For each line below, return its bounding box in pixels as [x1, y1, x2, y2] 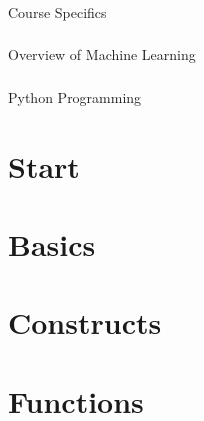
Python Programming [8, 86, 142, 107]
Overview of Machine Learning [8, 44, 196, 65]
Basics [8, 224, 96, 265]
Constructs [8, 302, 162, 343]
